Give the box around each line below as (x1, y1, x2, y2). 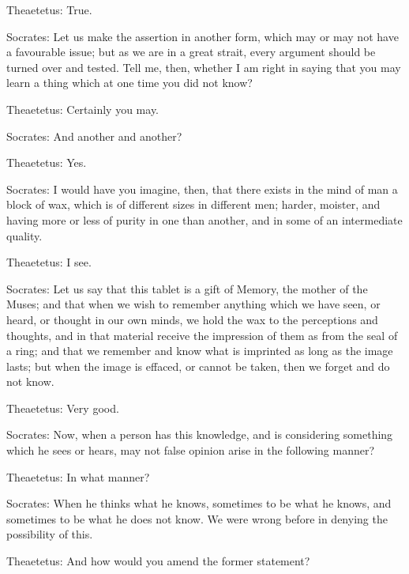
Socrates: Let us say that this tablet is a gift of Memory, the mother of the (6, 280, 368, 296)
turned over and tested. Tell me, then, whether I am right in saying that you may (6, 59, 401, 75)
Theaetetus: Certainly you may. (6, 100, 159, 117)
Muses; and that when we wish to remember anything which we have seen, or (6, 296, 381, 312)
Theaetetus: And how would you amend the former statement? (6, 553, 310, 569)
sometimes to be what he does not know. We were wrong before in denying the (6, 510, 388, 527)
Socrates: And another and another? (6, 127, 182, 144)
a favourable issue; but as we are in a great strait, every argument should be (6, 43, 376, 60)
